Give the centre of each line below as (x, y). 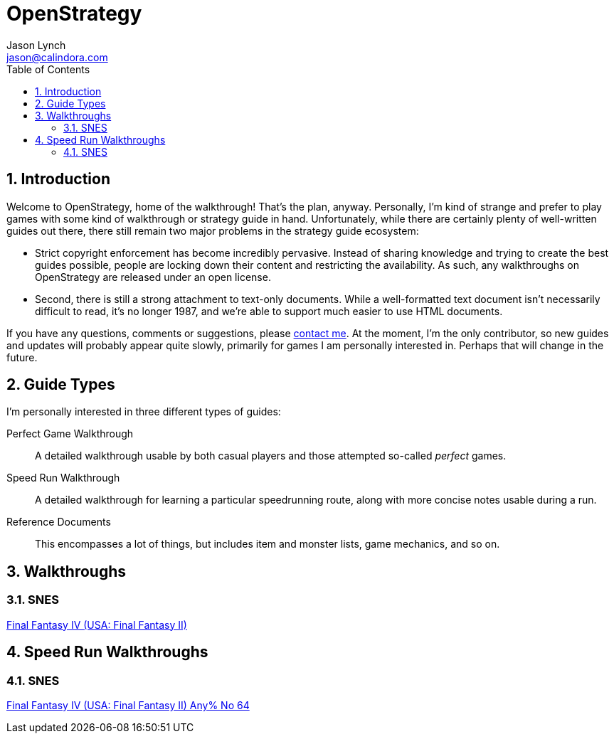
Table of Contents (48, 69)
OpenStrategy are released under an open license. (153, 277)
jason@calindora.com (57, 57)
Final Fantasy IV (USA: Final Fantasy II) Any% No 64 (128, 705)
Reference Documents (59, 522)
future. (22, 357)
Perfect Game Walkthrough (70, 434)
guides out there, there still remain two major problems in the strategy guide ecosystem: (213, 230)
